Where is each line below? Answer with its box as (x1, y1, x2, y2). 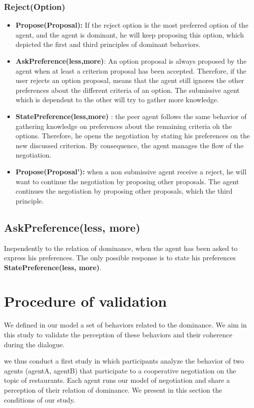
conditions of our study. (4, 394, 75, 405)
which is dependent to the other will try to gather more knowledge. (15, 94, 219, 105)
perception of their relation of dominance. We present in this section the (4, 384, 222, 395)
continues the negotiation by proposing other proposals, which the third (15, 186, 233, 196)
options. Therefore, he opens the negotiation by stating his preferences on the (15, 130, 250, 141)
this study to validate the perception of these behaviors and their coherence (4, 329, 232, 340)
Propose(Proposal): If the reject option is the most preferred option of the (15, 20, 249, 30)
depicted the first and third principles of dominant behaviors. (15, 39, 201, 49)
